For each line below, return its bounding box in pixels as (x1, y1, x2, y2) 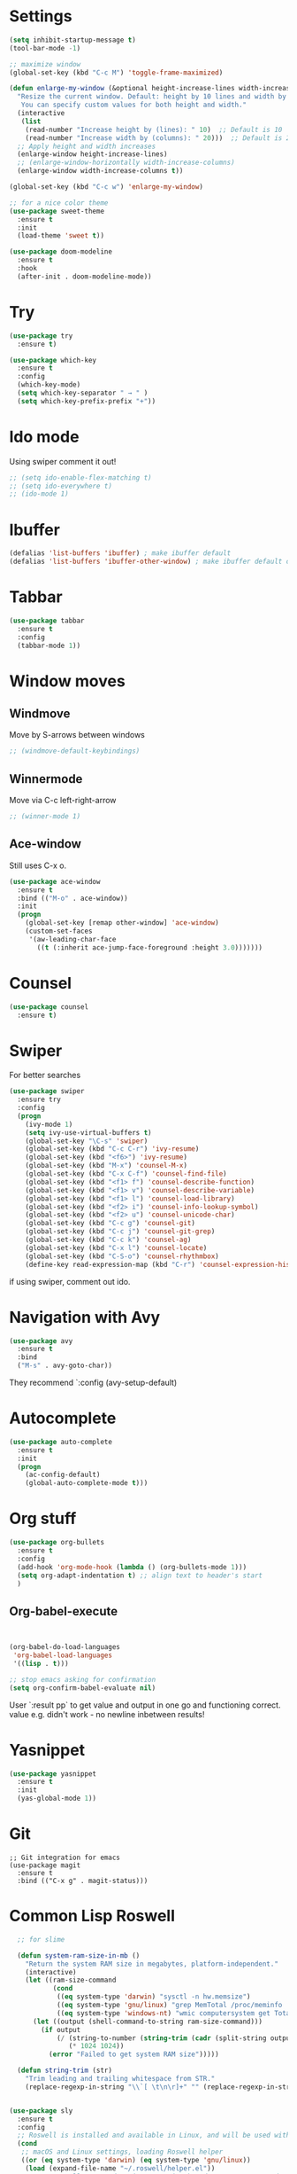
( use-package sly (9, 2106, 73, 2115)
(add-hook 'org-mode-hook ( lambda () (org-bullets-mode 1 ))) (17, 1562, 247, 1571)
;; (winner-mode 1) (9, 812, 81, 821)
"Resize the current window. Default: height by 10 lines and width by (17, 92, 287, 101)
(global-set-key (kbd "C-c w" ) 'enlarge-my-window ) (9, 183, 203, 192)
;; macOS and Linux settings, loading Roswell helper (20, 2147, 224, 2156)
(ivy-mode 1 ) (25, 1120, 73, 1129)
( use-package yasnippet (9, 1769, 97, 1779)
